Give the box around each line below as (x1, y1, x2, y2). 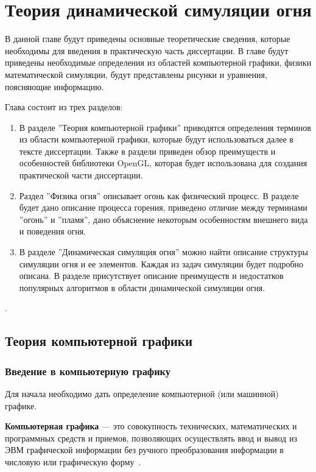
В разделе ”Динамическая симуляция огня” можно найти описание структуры (19, 245, 308, 258)
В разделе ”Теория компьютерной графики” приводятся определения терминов (19, 121, 311, 133)
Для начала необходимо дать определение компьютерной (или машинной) (5, 387, 279, 400)
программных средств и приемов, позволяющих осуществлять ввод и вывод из (5, 431, 297, 444)
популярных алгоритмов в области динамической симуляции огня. (19, 281, 265, 294)
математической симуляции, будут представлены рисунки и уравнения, (5, 68, 267, 80)
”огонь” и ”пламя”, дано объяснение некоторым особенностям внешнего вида (19, 213, 308, 225)
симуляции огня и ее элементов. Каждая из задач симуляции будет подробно (19, 257, 304, 270)
